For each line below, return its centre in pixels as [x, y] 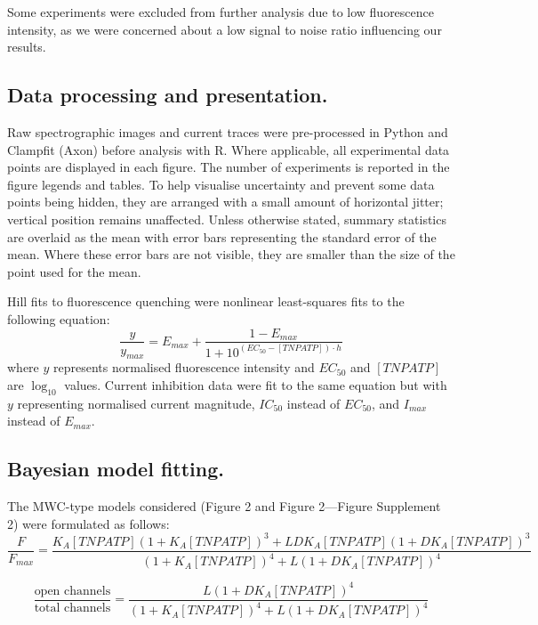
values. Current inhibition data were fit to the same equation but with [256, 384]
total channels [72, 608]
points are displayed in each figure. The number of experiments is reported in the [229, 167]
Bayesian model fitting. [116, 469]
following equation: [59, 318]
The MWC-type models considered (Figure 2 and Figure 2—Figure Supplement [224, 506]
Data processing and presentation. [168, 95]
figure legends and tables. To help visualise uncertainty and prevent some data [221, 184]
